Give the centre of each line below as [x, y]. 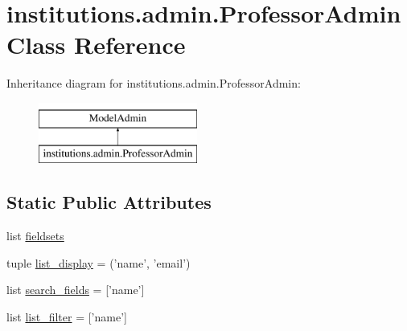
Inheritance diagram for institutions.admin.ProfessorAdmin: [154, 83]
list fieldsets [35, 236]
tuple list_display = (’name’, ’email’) [99, 262]
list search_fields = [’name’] [76, 290]
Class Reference [96, 45]
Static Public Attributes [109, 202]
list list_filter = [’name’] [67, 317]
